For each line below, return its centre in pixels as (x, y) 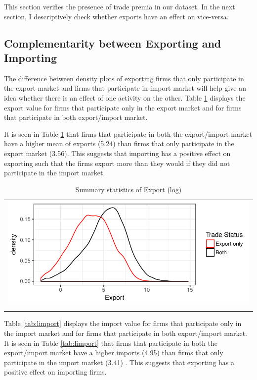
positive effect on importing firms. (55, 372)
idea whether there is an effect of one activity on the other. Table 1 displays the (125, 97)
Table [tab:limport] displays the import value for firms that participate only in (123, 323)
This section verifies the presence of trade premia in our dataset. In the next (120, 6)
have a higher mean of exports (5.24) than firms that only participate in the (119, 143)
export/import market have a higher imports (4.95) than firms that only (114, 353)
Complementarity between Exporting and (113, 43)
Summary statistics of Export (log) (128, 189)
